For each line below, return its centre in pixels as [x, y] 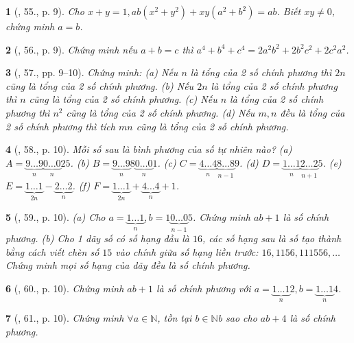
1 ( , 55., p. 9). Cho [45, 11]
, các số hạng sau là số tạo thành [272, 238]
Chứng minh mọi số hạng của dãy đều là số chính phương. [128, 265]
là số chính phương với [203, 288]
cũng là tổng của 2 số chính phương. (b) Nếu [100, 85]
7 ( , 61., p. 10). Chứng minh [65, 318]
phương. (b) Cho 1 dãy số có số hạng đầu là [98, 238]
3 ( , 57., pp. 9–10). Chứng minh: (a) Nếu [92, 72]
